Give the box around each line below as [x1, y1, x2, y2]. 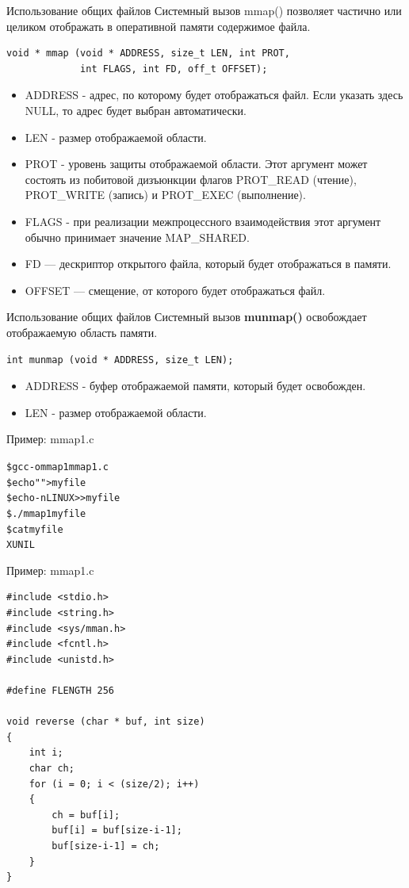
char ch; [29, 762, 75, 774]
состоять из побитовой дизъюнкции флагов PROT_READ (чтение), [25, 170, 357, 187]
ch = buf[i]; [52, 809, 120, 821]
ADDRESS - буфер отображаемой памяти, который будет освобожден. [25, 377, 366, 394]
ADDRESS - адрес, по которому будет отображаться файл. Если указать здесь [25, 86, 403, 103]
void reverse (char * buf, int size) [6, 716, 205, 728]
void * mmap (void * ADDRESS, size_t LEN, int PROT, [6, 48, 290, 59]
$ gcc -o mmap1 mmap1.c [6, 461, 109, 473]
